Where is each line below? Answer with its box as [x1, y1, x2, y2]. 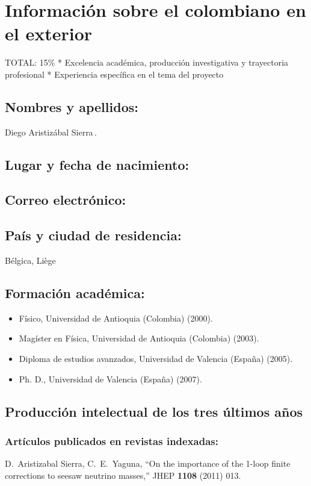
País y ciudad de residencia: [5, 226, 182, 245]
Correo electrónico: [5, 190, 126, 209]
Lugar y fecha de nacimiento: [5, 155, 189, 173]
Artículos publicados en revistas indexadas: [5, 433, 218, 448]
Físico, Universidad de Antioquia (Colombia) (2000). [19, 311, 213, 324]
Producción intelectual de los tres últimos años [5, 402, 303, 420]
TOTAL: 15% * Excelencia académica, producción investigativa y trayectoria [5, 56, 289, 69]
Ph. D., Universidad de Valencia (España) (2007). [19, 372, 202, 385]
